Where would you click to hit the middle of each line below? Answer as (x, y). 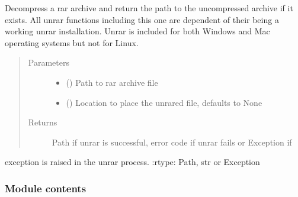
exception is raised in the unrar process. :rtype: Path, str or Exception (132, 162)
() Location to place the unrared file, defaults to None (164, 102)
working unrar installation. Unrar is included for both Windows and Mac (137, 31)
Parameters (49, 62)
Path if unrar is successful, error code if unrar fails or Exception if (172, 142)
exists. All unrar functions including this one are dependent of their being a (142, 19)
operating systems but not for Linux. (72, 42)
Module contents (46, 188)
